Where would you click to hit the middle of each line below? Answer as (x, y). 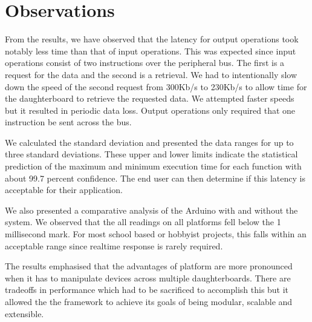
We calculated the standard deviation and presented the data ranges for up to (149, 142)
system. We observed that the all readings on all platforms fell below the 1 (143, 222)
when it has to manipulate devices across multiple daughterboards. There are (148, 278)
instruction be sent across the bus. (68, 122)
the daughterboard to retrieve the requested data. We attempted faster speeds (150, 98)
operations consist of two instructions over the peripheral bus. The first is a (145, 63)
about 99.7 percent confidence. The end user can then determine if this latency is (155, 178)
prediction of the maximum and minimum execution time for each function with (153, 166)
